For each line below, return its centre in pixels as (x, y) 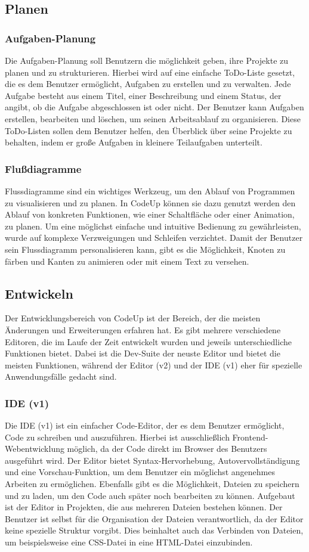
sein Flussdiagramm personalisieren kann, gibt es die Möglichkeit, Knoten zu (145, 249)
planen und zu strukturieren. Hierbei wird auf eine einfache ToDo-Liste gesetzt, (150, 72)
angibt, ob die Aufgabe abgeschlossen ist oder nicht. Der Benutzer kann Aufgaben (154, 107)
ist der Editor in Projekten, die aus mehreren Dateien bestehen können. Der (144, 507)
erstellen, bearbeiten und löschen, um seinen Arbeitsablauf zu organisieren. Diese (153, 118)
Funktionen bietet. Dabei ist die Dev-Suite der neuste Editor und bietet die (143, 353)
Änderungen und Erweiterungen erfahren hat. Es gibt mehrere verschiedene (143, 329)
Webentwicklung (35, 449)
